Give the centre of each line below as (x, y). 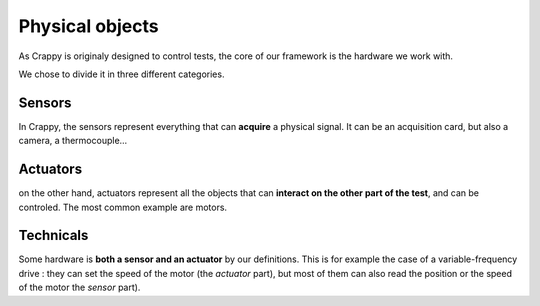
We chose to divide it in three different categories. (121, 74)
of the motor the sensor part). (79, 287)
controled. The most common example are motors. (123, 207)
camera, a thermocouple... (73, 141)
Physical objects (88, 26)
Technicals (53, 235)
